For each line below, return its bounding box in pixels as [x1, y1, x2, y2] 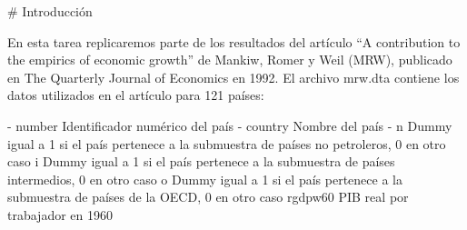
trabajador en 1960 [7, 205, 113, 224]
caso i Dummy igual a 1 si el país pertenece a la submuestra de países [7, 152, 395, 171]
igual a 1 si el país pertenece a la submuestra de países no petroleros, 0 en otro [7, 134, 446, 153]
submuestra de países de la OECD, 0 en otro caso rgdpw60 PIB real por [7, 187, 409, 206]
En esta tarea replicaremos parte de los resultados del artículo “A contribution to [7, 32, 461, 51]
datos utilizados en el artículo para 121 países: [7, 85, 264, 105]
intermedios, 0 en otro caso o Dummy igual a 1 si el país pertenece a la [7, 169, 402, 188]
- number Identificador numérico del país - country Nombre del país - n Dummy [7, 115, 452, 135]
